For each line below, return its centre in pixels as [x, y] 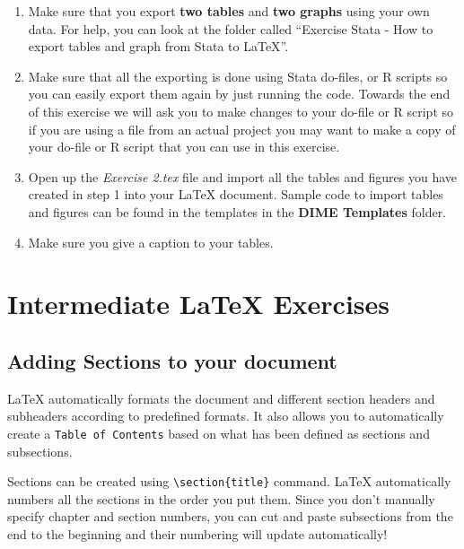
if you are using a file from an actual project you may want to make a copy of [242, 129]
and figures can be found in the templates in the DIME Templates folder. [237, 211]
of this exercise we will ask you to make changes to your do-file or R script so [241, 111]
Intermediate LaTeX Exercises [198, 304]
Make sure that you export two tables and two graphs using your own [229, 11]
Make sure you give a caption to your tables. [151, 242]
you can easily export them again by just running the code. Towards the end [239, 94]
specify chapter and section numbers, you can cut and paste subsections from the [230, 516]
